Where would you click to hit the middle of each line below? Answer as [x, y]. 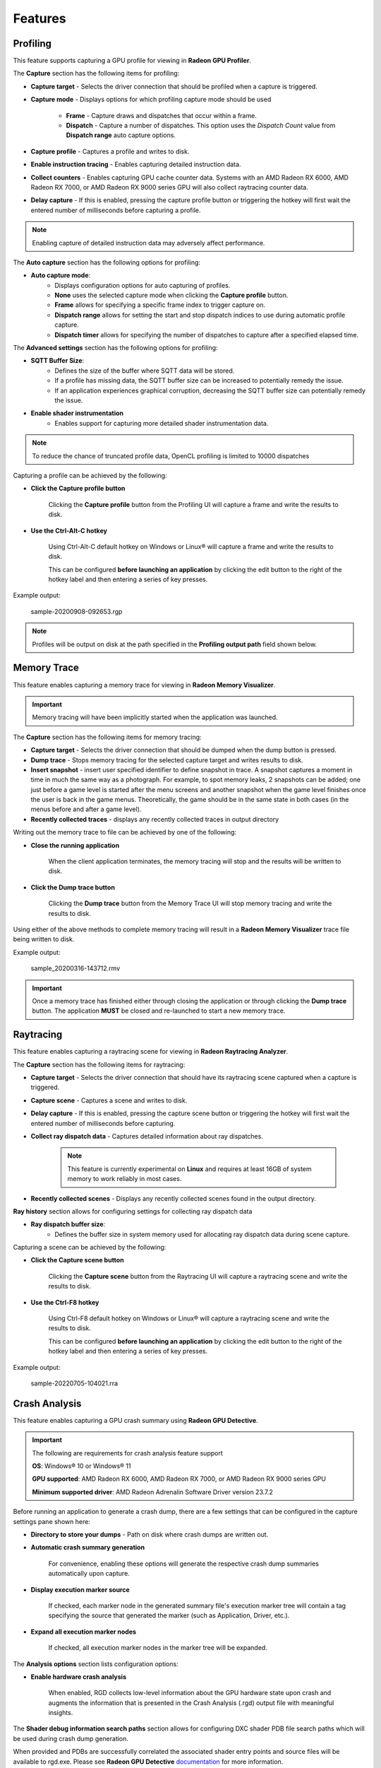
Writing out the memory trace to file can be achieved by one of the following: [125, 832]
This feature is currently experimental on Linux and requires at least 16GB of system [189, 1169]
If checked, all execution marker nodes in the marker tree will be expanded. [158, 1648]
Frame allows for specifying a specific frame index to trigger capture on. [160, 305]
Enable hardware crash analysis [79, 1677]
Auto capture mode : [61, 275]
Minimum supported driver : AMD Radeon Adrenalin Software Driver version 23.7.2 [152, 1491]
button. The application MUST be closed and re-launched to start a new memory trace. [159, 1011]
